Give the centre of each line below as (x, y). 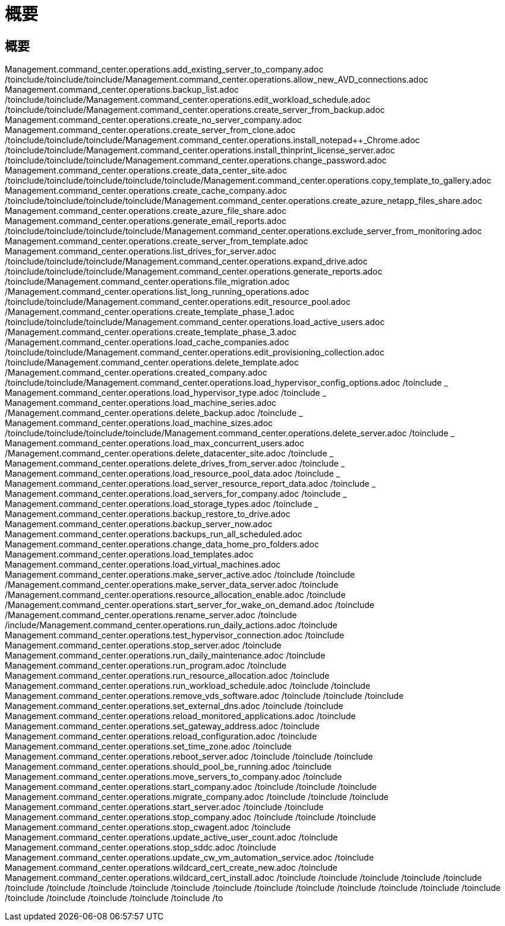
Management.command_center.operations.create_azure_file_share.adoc (146, 211)
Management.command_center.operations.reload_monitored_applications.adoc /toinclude (180, 716)
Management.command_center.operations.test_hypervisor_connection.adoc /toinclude (175, 635)
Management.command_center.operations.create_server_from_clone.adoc (150, 130)
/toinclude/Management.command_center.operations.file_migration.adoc (147, 282)
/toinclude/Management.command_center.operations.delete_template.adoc (152, 363)
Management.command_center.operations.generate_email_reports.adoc (146, 221)
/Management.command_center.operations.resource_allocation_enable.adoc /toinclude (175, 595)
